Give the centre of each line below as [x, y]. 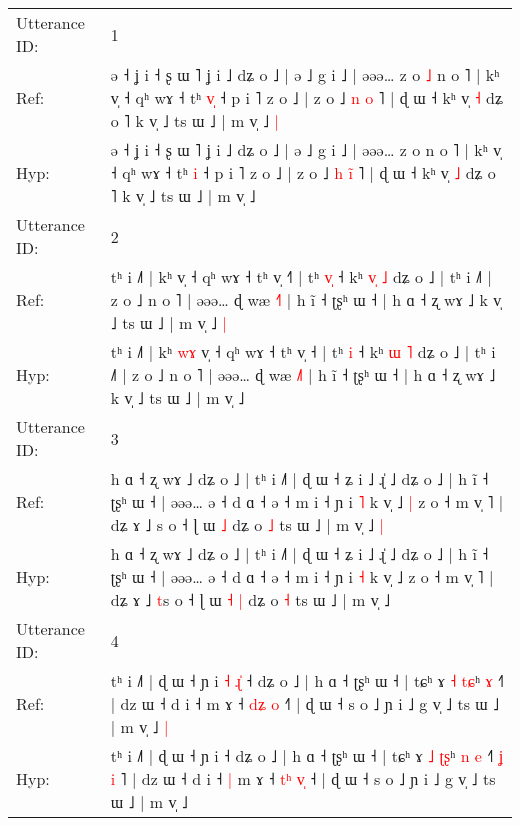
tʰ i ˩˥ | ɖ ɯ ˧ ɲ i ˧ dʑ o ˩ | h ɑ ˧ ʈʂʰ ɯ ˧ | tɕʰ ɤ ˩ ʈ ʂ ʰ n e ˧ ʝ [307, 755]
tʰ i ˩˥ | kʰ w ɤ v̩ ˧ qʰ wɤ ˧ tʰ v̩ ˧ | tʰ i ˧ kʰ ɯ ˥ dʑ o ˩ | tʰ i [303, 351]
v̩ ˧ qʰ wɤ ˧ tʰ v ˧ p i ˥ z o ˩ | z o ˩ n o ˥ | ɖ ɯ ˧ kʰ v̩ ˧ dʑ [306, 97]
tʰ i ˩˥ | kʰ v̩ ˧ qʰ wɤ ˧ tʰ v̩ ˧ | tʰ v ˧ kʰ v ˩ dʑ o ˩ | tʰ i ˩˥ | [301, 276]
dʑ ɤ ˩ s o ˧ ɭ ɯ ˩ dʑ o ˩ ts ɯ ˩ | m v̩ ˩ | [247, 524]
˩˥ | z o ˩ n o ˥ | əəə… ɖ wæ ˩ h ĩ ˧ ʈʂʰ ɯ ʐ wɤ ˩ [303, 374]
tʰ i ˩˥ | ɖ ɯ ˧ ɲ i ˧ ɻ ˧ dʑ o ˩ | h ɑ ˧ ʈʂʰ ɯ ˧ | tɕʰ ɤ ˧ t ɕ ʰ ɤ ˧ [307, 680]
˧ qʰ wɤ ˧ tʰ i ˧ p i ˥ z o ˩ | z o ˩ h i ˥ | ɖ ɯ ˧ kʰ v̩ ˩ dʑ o [303, 172]
